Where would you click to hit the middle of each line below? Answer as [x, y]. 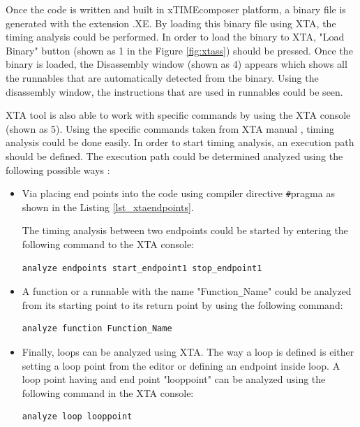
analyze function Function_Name [97, 329]
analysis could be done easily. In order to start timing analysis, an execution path [180, 142]
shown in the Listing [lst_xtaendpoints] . [108, 207]
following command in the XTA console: [108, 392]
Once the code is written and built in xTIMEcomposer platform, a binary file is [176, 9]
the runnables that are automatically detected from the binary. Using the [162, 77]
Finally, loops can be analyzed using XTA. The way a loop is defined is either [188, 352]
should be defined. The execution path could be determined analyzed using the [174, 155]
